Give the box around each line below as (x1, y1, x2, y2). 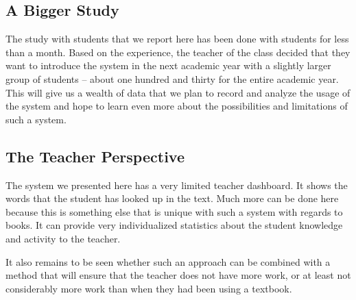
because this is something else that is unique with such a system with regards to (5, 204, 343, 218)
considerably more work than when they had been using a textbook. (5, 281, 292, 295)
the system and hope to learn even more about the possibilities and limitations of (5, 99, 348, 113)
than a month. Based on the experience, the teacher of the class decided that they (5, 45, 351, 59)
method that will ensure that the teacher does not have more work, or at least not (5, 268, 351, 282)
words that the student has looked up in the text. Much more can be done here (5, 191, 339, 205)
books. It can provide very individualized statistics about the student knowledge (5, 218, 343, 232)
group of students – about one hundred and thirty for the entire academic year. (5, 71, 339, 86)
